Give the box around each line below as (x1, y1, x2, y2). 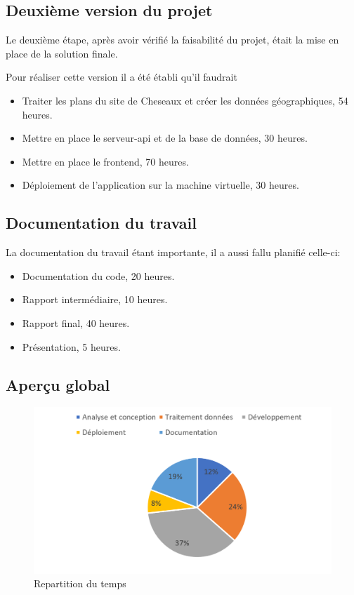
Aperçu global (6, 373, 110, 395)
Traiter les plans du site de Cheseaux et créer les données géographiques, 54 (22, 93, 348, 107)
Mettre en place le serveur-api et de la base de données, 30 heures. (22, 131, 308, 145)
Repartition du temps (34, 576, 126, 591)
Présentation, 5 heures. (22, 339, 121, 354)
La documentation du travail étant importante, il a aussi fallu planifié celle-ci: (6, 245, 341, 260)
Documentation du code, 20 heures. (22, 268, 175, 283)
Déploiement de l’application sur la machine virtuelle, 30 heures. (22, 178, 299, 192)
